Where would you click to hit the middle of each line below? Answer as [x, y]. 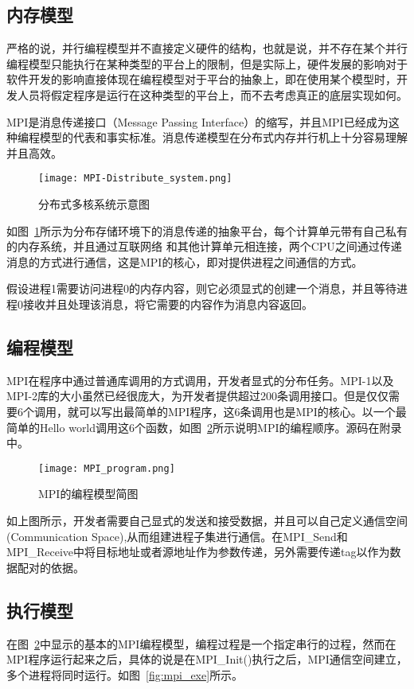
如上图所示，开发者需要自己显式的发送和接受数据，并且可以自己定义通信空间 [207, 520]
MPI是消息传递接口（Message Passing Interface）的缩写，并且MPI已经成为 [197, 121]
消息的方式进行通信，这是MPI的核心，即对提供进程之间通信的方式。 [185, 261]
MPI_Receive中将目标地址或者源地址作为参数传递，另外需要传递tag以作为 [198, 552]
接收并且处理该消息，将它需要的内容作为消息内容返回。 [168, 304]
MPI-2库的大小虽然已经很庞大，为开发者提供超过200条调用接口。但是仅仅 [198, 396]
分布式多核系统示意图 [94, 204]
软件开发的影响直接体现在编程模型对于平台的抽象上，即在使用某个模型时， [201, 79]
